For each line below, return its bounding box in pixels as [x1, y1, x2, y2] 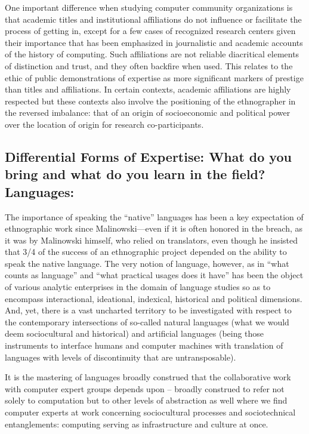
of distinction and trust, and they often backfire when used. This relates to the [5, 59, 293, 72]
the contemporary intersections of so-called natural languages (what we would [5, 315, 289, 328]
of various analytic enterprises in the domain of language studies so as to [5, 281, 271, 293]
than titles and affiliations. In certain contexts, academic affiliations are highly [5, 83, 291, 96]
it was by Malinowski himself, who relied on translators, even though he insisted [5, 233, 298, 246]
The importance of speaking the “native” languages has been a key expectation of [5, 210, 304, 223]
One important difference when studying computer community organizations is [5, 1, 293, 13]
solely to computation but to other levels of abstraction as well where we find [5, 394, 288, 407]
